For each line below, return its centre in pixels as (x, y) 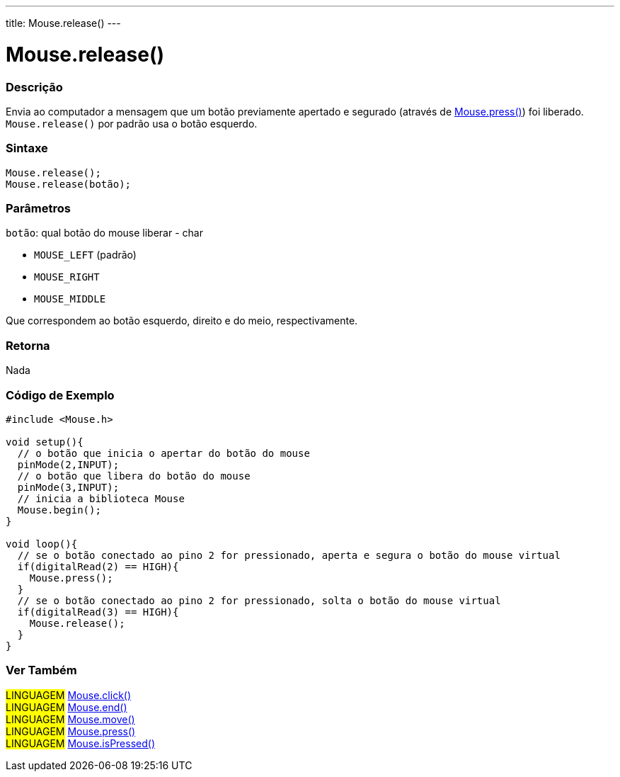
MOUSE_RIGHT (67, 277)
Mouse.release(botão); (69, 184)
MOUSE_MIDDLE (70, 299)
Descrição (34, 87)
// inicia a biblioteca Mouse (101, 498)
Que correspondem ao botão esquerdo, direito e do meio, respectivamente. (182, 321)
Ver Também (41, 670)
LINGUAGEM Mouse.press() (71, 731)
